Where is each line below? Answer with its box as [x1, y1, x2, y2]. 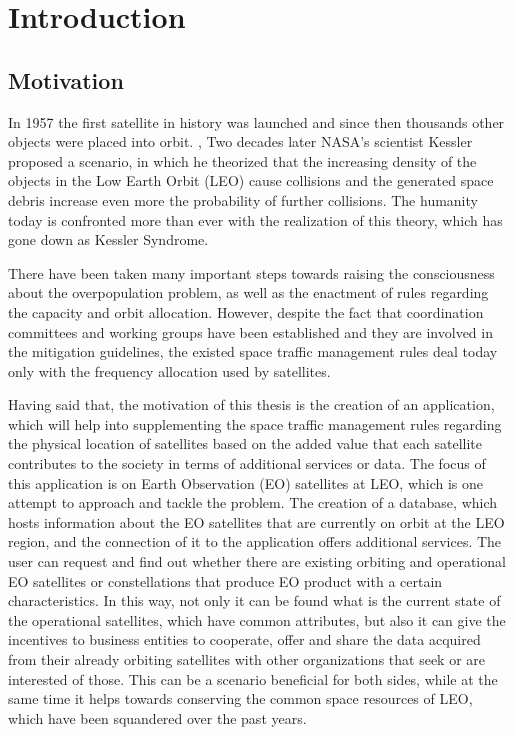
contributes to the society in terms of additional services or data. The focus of [8, 453, 486, 474]
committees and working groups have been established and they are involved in [8, 321, 493, 342]
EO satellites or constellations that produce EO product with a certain [8, 570, 443, 591]
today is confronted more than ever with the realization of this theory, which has [8, 209, 503, 230]
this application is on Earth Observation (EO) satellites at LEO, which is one [8, 472, 484, 493]
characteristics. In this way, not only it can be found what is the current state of [8, 590, 501, 611]
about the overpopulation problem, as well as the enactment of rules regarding [8, 282, 489, 303]
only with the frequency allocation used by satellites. [8, 360, 331, 381]
